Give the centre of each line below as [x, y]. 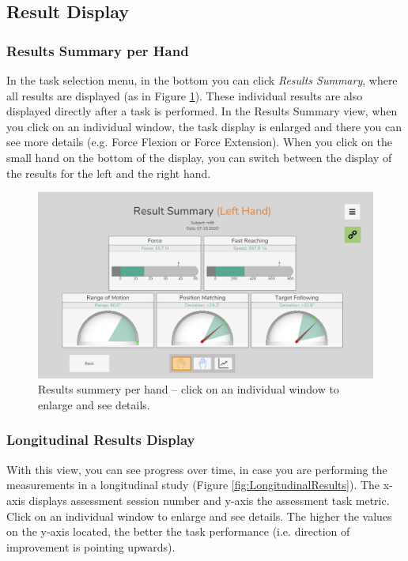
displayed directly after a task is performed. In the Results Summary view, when [202, 111]
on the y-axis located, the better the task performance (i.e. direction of [178, 531]
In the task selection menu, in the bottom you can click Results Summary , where [202, 80]
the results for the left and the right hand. [109, 173]
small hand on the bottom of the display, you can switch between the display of [199, 157]
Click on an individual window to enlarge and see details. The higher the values [199, 516]
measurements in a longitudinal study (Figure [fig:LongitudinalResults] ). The [193, 485]
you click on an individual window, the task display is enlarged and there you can [204, 126]
